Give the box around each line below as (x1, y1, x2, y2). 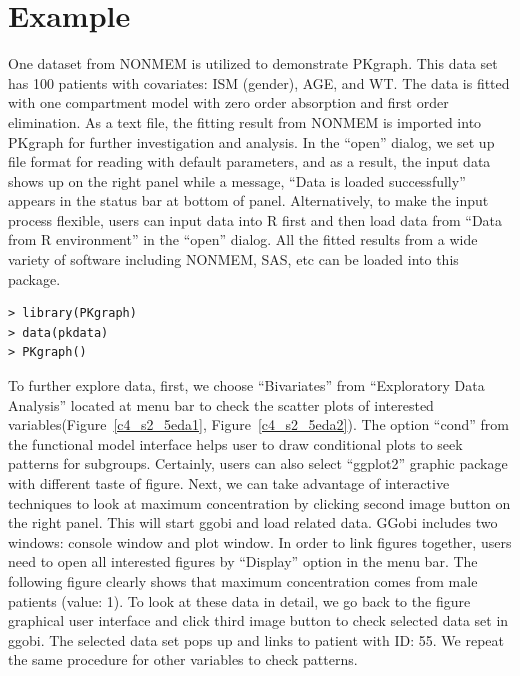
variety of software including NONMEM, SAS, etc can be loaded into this (8, 249, 459, 270)
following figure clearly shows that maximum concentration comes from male (8, 570, 478, 591)
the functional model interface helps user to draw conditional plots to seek (8, 433, 463, 454)
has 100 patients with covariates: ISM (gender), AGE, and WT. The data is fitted (8, 72, 510, 93)
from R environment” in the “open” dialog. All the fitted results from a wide (8, 229, 478, 250)
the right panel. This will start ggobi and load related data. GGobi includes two (8, 512, 498, 533)
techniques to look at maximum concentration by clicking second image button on (8, 492, 511, 513)
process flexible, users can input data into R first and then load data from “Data (8, 209, 503, 230)
